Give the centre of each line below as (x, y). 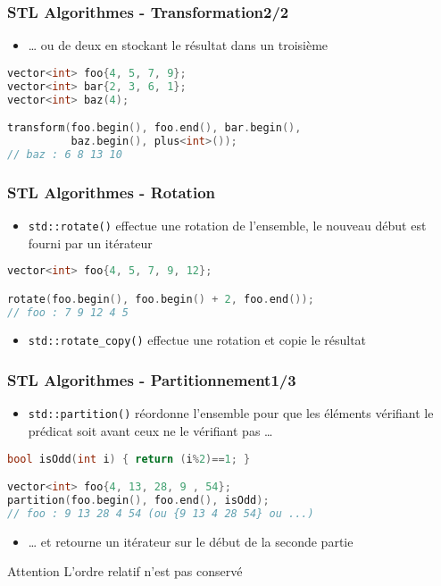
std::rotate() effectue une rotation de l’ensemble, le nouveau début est (227, 225)
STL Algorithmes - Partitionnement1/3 (152, 380)
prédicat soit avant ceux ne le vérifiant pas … (150, 431)
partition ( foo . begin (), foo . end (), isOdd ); (138, 500)
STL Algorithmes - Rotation (112, 192)
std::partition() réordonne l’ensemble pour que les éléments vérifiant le (231, 413)
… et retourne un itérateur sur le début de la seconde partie (191, 541)
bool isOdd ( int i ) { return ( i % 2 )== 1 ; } (129, 459)
